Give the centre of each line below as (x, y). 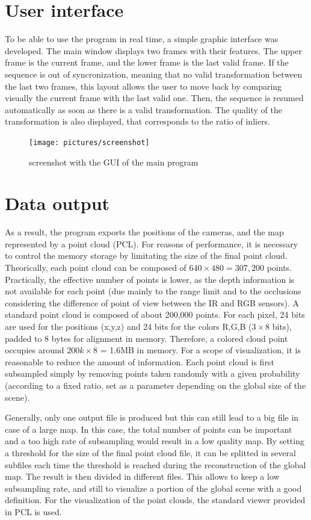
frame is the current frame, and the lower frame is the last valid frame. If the (147, 62)
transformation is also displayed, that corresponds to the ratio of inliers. (138, 121)
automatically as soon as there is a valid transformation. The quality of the (143, 109)
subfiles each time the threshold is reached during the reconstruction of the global (155, 464)
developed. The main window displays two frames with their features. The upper (153, 50)
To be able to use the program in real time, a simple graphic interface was (142, 39)
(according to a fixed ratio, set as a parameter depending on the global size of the (155, 385)
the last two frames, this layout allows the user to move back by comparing (143, 86)
